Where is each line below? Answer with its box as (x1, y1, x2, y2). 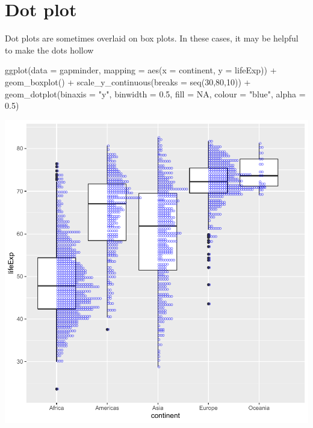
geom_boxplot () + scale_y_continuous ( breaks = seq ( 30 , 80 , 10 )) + (5, 75, 251, 88)
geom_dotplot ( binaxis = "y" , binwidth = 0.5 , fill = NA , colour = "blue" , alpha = (5, 87, 306, 100)
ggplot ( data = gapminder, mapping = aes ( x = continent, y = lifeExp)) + (5, 64, 277, 76)
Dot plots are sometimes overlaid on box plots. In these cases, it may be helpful (5, 32, 299, 44)
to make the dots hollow (5, 43, 94, 56)
